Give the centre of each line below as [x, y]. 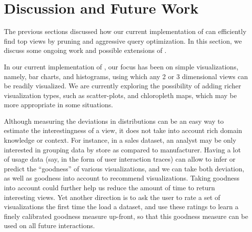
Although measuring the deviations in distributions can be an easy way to [114, 121]
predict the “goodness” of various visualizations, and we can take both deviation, [124, 168]
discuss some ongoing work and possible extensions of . [85, 50]
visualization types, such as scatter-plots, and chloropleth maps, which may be [120, 95]
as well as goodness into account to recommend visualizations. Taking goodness [122, 178]
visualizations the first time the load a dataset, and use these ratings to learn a [121, 207]
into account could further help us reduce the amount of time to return [110, 188]
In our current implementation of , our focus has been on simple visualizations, [121, 66]
